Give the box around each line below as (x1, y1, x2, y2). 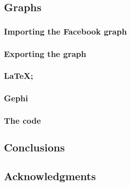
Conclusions (4, 140, 65, 155)
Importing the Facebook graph (4, 25, 127, 37)
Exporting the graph (4, 47, 86, 59)
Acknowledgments (4, 168, 96, 184)
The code (4, 114, 41, 127)
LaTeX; (4, 70, 34, 82)
